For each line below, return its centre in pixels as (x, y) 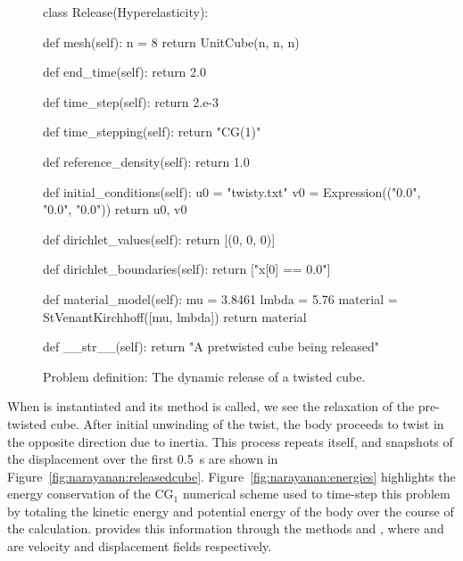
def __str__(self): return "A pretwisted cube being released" (211, 346)
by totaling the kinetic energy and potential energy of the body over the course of (231, 511)
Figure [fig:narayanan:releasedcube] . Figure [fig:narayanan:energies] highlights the (231, 476)
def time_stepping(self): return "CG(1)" (152, 132)
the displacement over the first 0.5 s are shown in (143, 459)
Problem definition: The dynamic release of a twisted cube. (204, 376)
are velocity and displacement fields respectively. (140, 546)
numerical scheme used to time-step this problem (316, 494)
